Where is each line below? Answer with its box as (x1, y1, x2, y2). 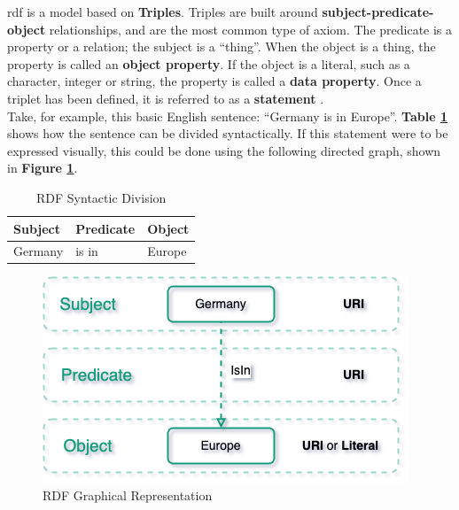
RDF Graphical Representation (43, 486, 213, 505)
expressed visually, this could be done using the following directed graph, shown (7, 141, 441, 159)
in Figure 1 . (7, 158, 78, 177)
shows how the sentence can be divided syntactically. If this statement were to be (7, 124, 448, 143)
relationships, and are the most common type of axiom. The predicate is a (49, 19, 453, 38)
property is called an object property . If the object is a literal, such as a (7, 54, 410, 73)
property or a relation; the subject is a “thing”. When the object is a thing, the (7, 37, 436, 56)
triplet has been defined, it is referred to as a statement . (7, 89, 324, 107)
